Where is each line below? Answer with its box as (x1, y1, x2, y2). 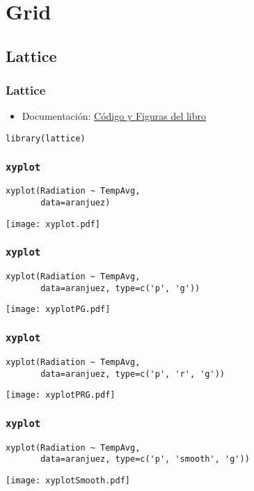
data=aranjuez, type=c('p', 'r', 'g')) (40, 368, 225, 379)
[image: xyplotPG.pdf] (6, 304, 111, 315)
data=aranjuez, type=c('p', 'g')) (40, 283, 200, 293)
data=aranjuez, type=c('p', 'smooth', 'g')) (40, 454, 250, 465)
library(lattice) (6, 133, 86, 143)
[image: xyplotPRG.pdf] (6, 390, 116, 400)
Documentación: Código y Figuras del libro (22, 109, 207, 123)
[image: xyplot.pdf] (6, 219, 101, 229)
